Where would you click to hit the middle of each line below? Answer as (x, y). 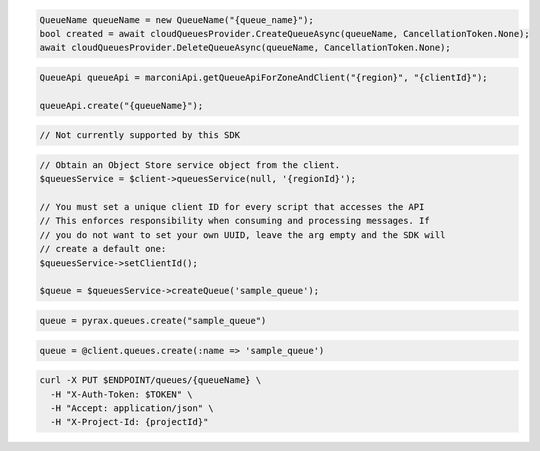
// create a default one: (103, 249)
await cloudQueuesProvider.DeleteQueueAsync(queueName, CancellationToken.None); (245, 48)
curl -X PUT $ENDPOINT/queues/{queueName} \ (150, 380)
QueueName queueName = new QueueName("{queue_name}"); (176, 19)
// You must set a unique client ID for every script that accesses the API (232, 207)
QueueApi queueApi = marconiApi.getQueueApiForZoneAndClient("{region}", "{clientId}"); (264, 77)
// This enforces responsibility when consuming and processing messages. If (234, 221)
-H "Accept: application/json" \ (132, 408)
